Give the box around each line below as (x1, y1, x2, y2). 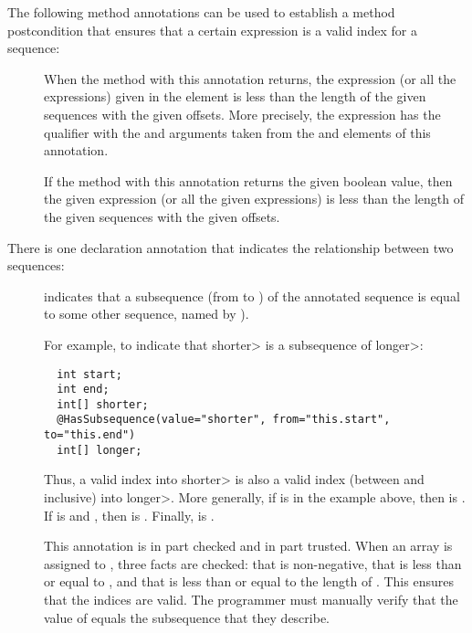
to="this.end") (44, 428, 136, 442)
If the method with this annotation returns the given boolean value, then (44, 171, 453, 190)
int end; (57, 383, 110, 396)
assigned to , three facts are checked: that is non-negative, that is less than (44, 554, 462, 573)
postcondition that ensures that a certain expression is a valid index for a (7, 20, 418, 39)
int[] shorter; (57, 397, 149, 411)
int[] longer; (57, 443, 142, 457)
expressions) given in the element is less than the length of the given (44, 87, 426, 106)
